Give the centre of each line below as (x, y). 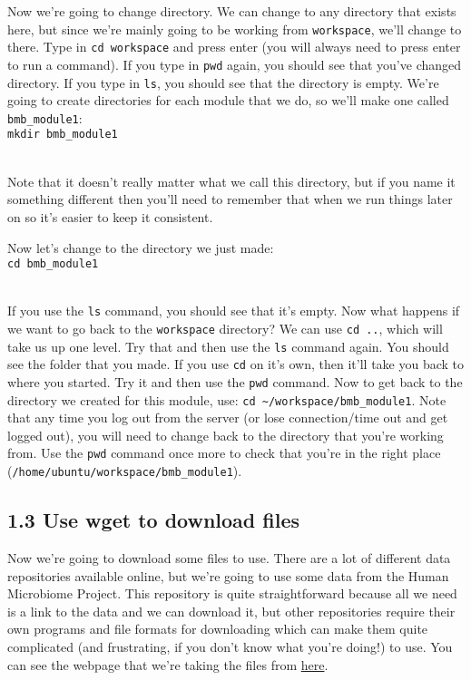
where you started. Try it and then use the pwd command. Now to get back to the (235, 381)
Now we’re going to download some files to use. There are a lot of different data (229, 557)
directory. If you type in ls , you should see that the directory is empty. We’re (223, 82)
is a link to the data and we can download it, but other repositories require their (231, 611)
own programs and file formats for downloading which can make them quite (218, 629)
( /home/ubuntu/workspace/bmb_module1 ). (125, 471)
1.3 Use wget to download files (154, 520)
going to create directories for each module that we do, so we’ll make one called (228, 100)
